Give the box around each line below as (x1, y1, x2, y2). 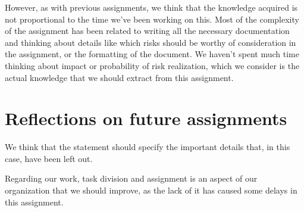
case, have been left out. (5, 152, 93, 164)
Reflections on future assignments (5, 106, 287, 130)
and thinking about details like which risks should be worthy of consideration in (5, 36, 296, 48)
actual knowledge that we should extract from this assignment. (5, 71, 234, 83)
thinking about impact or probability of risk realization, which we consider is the (5, 59, 300, 71)
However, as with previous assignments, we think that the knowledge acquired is (5, 1, 298, 13)
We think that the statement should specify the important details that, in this (5, 141, 290, 153)
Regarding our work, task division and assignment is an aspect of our (5, 172, 258, 185)
